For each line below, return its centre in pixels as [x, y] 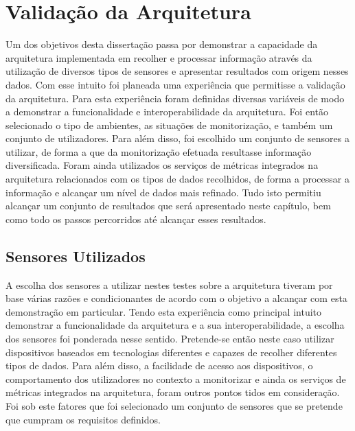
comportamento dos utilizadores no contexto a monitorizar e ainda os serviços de [176, 378]
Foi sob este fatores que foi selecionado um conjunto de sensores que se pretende [174, 405]
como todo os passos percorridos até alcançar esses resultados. [136, 219]
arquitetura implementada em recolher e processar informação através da [159, 57]
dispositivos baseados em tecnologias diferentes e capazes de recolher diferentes [171, 352]
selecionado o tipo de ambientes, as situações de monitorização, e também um [169, 125]
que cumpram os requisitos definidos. [83, 419]
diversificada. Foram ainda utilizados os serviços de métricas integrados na [162, 165]
